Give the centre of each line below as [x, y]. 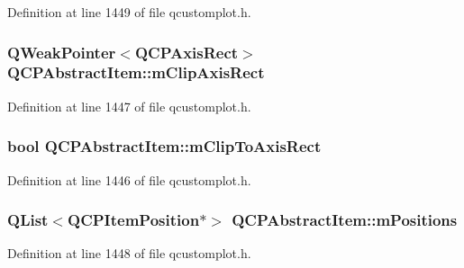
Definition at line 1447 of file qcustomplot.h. [129, 106]
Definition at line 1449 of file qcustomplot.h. [129, 12]
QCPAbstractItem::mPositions [345, 220]
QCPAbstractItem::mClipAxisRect [136, 72]
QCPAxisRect [187, 52]
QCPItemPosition [134, 220]
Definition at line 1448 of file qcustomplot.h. [129, 253]
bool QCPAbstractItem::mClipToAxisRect [164, 146]
